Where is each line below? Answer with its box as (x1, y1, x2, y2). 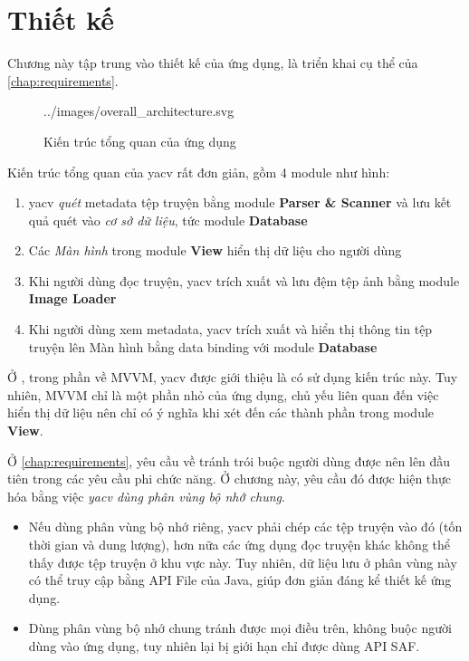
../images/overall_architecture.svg (43, 101, 234, 120)
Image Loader (28, 289, 117, 308)
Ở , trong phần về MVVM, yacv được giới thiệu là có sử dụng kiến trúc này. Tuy (7, 368, 458, 387)
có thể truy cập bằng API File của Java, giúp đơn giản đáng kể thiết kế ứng (28, 570, 452, 589)
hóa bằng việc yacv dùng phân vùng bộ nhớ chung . (7, 486, 285, 505)
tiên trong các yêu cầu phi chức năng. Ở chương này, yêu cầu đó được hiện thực (7, 469, 452, 488)
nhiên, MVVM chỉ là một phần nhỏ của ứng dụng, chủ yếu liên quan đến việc (7, 385, 439, 404)
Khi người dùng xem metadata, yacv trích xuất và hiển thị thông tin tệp (28, 320, 433, 339)
